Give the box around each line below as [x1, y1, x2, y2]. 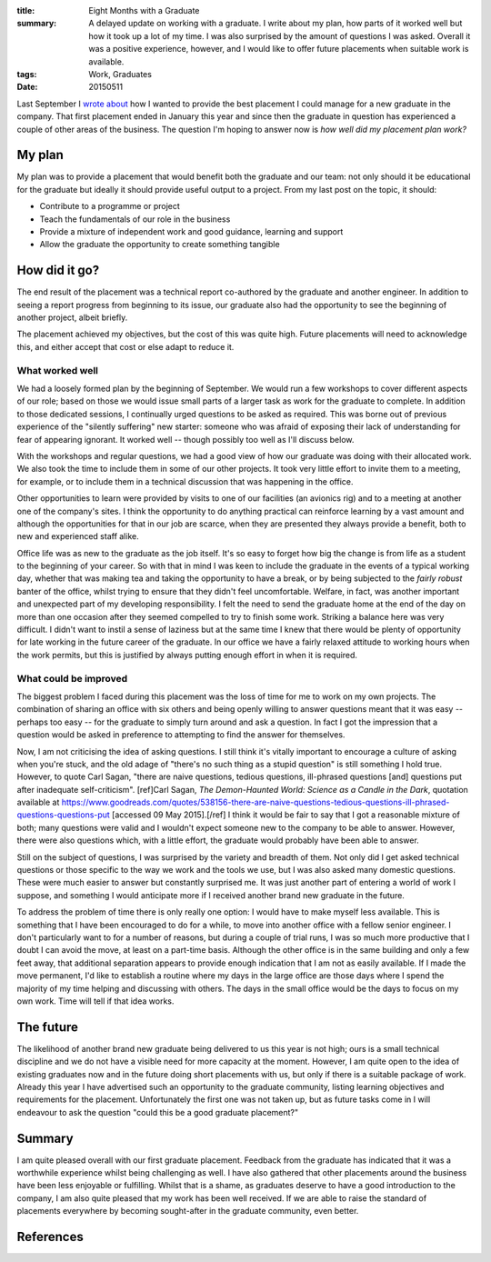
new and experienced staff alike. [16, 531, 140, 542]
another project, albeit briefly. [16, 312, 128, 323]
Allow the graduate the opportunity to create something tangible [39, 239, 281, 250]
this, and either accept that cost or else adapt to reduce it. [16, 341, 235, 352]
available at [16, 796, 60, 808]
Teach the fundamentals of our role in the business [39, 214, 231, 225]
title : [16, 5, 35, 15]
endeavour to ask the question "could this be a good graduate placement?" [16, 1107, 299, 1117]
